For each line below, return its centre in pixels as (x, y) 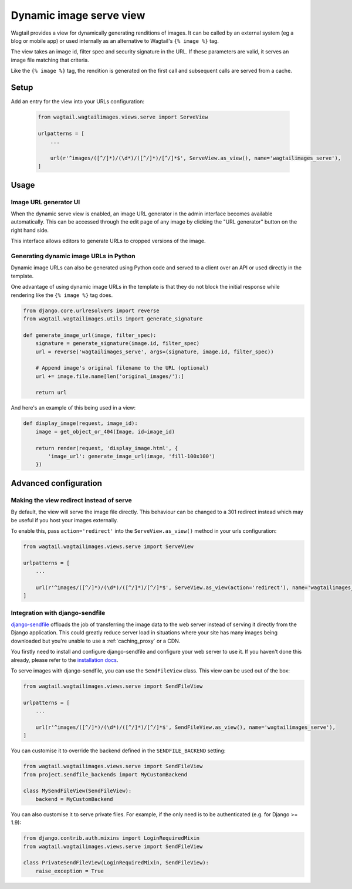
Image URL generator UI (45, 202)
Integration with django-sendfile (58, 613)
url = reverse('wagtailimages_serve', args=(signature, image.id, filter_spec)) (155, 351)
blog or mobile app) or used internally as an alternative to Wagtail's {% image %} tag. (115, 40)
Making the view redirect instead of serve (71, 500)
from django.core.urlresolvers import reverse (91, 310)
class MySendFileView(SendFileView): (77, 791)
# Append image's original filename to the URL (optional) (122, 368)
